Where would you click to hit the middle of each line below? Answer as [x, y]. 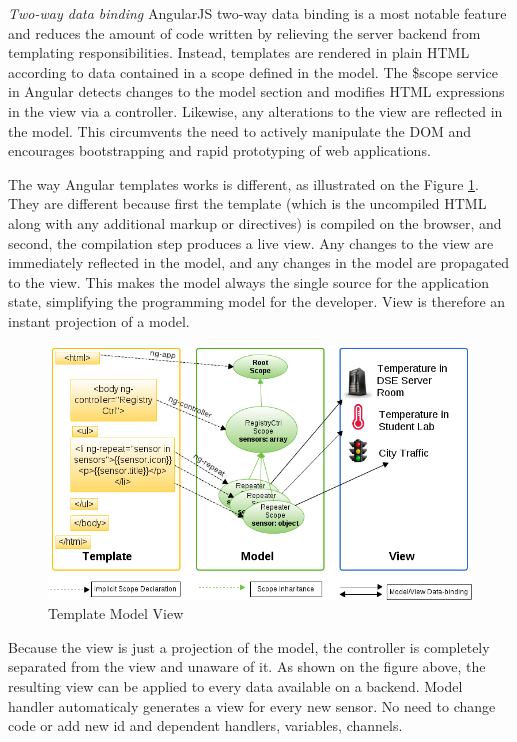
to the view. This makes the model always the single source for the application [249, 281]
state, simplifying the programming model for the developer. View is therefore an [257, 301]
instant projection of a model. [99, 320]
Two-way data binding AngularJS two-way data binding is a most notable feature [257, 13]
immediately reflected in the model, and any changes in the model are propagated [259, 262]
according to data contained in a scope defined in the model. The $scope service [253, 71]
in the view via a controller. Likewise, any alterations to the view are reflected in [255, 110]
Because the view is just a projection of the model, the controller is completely [249, 646]
